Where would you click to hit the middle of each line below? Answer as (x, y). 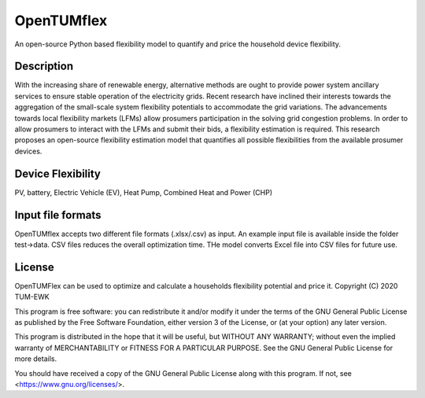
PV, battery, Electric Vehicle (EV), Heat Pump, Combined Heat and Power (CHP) (144, 192)
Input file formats (58, 215)
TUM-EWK (32, 297)
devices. (28, 151)
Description (44, 66)
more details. (36, 359)
